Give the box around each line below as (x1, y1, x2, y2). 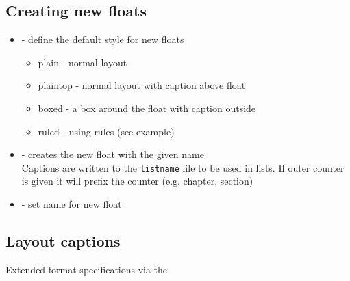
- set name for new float (21, 197, 122, 211)
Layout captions (5, 230, 121, 251)
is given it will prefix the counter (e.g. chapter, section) (21, 174, 253, 188)
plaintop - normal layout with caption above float (38, 78, 246, 92)
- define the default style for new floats (21, 32, 184, 46)
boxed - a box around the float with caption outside (38, 101, 256, 115)
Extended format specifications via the (5, 262, 168, 276)
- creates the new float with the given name (21, 147, 204, 161)
